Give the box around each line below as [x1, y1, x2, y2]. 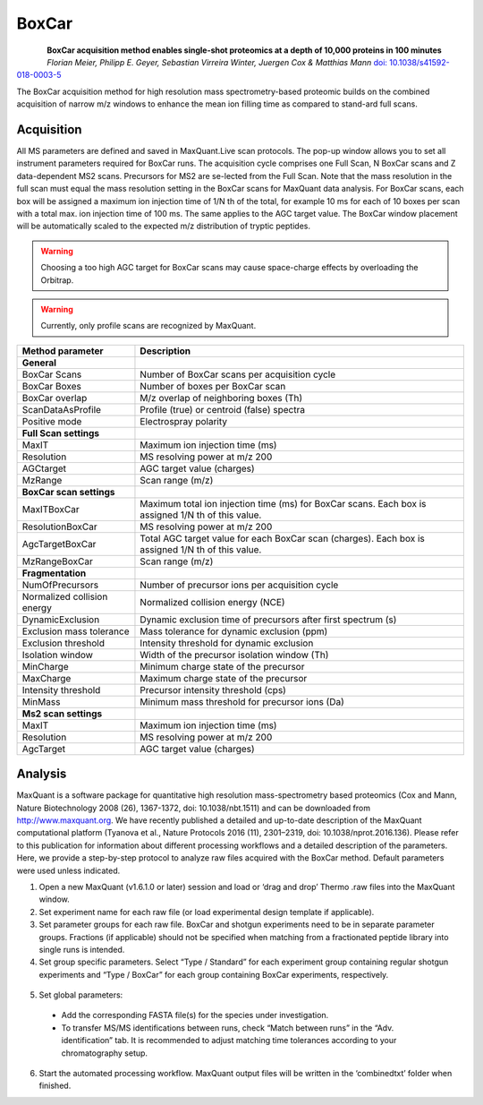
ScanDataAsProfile [21, 403, 102, 415]
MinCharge [21, 660, 69, 672]
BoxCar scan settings [21, 485, 115, 498]
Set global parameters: [38, 989, 123, 1000]
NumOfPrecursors [21, 578, 98, 591]
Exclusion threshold [21, 637, 106, 649]
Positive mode [21, 415, 82, 427]
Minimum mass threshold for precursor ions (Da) [140, 695, 344, 707]
